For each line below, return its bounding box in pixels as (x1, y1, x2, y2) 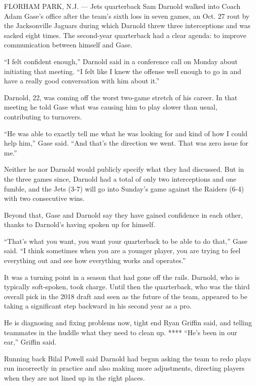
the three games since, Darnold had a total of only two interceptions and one (4, 173, 237, 184)
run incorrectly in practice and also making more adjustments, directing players (4, 363, 245, 373)
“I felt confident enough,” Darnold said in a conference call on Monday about (4, 56, 238, 66)
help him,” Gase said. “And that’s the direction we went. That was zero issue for (4, 138, 249, 148)
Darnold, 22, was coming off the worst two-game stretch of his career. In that (4, 92, 238, 102)
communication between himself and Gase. (4, 39, 133, 50)
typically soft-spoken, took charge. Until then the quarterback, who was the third (4, 281, 250, 292)
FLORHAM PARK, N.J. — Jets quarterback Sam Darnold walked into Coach (4, 1, 241, 11)
